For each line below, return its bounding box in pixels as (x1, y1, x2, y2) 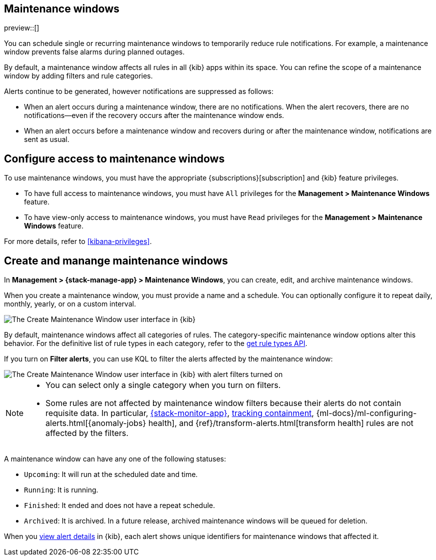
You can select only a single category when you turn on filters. (45, 380, 281, 390)
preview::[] (4, 23, 39, 32)
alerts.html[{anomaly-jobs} (45, 418, 146, 428)
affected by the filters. (45, 428, 128, 438)
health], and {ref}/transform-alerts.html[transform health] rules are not (148, 418, 413, 428)
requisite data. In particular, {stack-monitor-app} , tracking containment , (45, 408, 314, 418)
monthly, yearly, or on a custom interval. (4, 299, 136, 308)
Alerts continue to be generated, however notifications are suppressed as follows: (4, 87, 273, 96)
